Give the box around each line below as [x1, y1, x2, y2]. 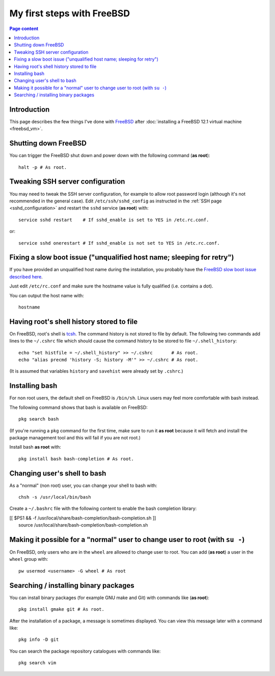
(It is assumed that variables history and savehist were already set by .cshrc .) [9, 368, 183, 374]
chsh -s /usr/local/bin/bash [18, 495, 91, 500]
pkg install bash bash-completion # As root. [18, 456, 134, 461]
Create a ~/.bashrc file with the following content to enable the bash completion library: [9, 505, 197, 512]
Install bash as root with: [9, 444, 61, 450]
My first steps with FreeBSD [9, 8, 130, 19]
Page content [9, 25, 39, 32]
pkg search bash [18, 416, 59, 422]
